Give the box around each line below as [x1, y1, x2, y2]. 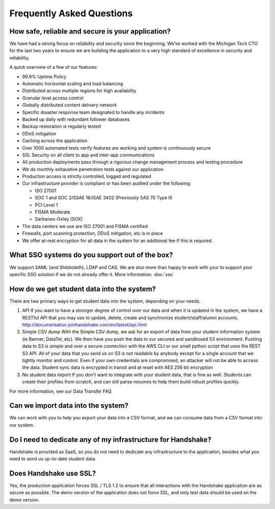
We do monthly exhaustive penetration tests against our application [22, 166, 164, 172]
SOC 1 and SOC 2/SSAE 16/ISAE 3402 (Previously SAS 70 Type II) [35, 195, 173, 201]
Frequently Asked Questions [9, 8, 133, 19]
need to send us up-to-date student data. [9, 456, 97, 462]
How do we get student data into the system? [9, 284, 156, 293]
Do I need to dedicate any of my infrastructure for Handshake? [9, 435, 211, 444]
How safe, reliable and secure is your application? [9, 27, 171, 36]
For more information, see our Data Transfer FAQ [9, 388, 112, 394]
